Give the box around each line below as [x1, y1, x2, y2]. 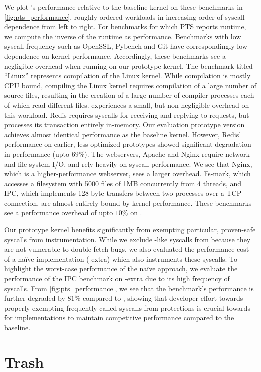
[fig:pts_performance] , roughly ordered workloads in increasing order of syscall [4, 11, 245, 22]
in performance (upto [4, 148, 69, 159]
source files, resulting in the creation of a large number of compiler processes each [4, 90, 254, 100]
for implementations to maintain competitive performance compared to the [4, 312, 234, 323]
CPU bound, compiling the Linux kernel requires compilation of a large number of [4, 80, 256, 90]
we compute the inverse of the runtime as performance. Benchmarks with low [4, 31, 241, 41]
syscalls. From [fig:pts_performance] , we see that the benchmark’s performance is [4, 283, 254, 293]
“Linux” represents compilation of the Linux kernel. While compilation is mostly [4, 70, 251, 81]
